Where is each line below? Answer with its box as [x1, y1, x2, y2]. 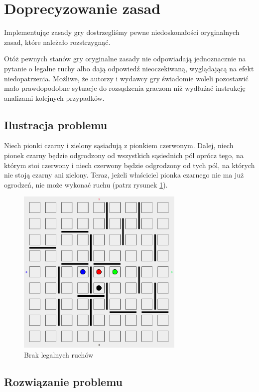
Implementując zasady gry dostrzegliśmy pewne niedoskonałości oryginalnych [4, 27, 240, 37]
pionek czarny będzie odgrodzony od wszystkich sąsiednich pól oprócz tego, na [4, 150, 244, 161]
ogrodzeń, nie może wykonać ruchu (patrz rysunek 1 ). [4, 179, 168, 190]
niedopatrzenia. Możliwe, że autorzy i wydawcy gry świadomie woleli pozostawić [4, 73, 249, 83]
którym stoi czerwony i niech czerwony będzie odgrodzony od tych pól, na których [4, 160, 255, 170]
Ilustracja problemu [4, 117, 108, 132]
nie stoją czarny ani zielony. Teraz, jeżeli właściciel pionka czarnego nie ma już [4, 170, 244, 180]
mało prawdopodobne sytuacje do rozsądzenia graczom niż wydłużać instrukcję [4, 83, 246, 93]
